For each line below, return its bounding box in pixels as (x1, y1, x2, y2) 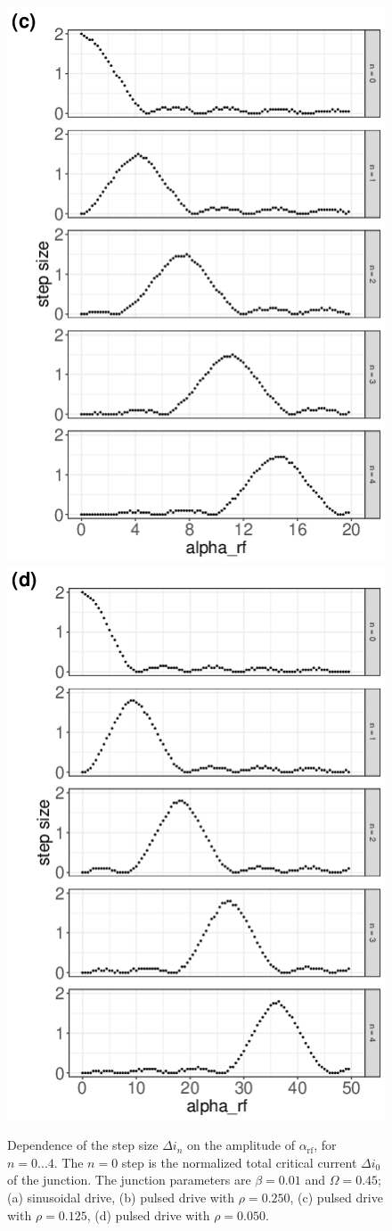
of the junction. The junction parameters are (7, 1170, 251, 1189)
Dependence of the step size (7, 1136, 159, 1154)
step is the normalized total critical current (121, 1153, 357, 1171)
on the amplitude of (187, 1136, 295, 1154)
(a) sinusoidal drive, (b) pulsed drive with (7, 1188, 235, 1207)
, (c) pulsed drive (290, 1188, 383, 1207)
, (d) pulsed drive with (86, 1205, 210, 1224)
